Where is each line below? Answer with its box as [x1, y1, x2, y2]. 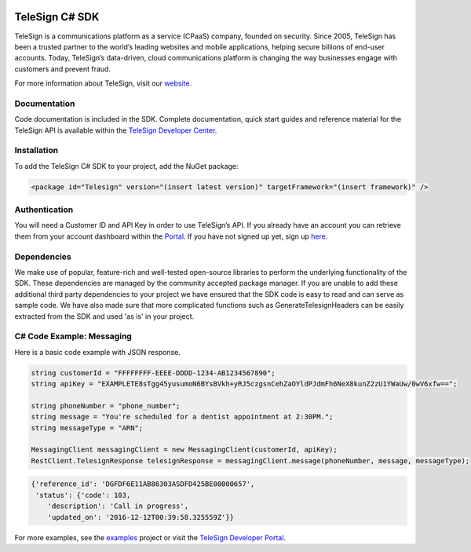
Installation [14, 145, 59, 156]
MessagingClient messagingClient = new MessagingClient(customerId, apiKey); [31, 445, 338, 455]
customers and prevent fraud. [14, 64, 111, 74]
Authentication [14, 204, 74, 215]
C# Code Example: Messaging [14, 331, 133, 342]
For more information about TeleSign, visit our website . [14, 79, 192, 88]
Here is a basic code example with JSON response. [14, 347, 181, 356]
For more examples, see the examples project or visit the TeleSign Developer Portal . [14, 532, 287, 542]
